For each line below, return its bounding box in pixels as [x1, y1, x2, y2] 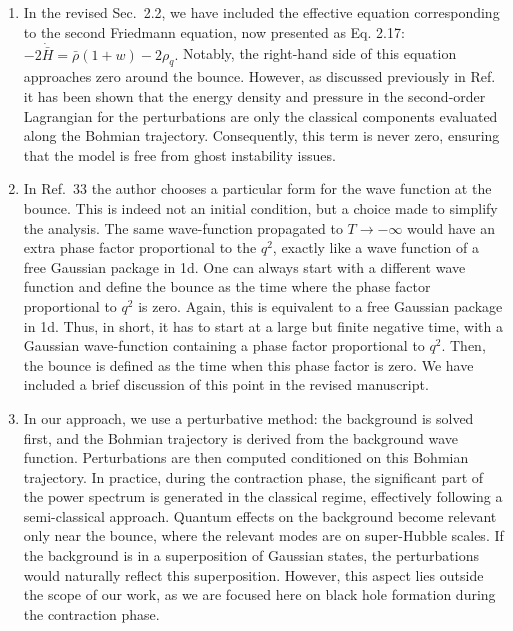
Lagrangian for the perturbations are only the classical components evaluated [23, 105, 498, 126]
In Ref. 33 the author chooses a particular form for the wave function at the [23, 178, 492, 199]
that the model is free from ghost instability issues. [23, 144, 336, 165]
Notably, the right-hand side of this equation [182, 43, 457, 64]
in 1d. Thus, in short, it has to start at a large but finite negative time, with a [23, 315, 503, 336]
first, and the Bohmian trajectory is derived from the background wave [23, 427, 459, 448]
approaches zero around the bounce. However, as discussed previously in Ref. [23, 66, 496, 87]
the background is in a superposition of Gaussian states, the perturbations [23, 545, 479, 566]
